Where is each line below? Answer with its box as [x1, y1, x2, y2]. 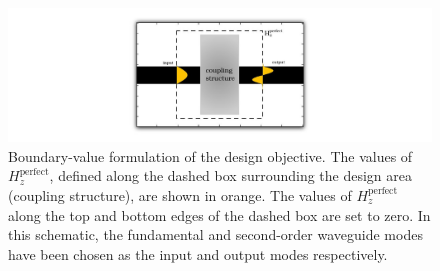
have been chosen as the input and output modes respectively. [8, 243, 388, 264]
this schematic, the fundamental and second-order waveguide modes [8, 224, 423, 245]
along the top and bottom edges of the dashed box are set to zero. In [8, 204, 431, 225]
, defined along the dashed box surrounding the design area [49, 165, 413, 186]
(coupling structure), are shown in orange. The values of [8, 184, 352, 205]
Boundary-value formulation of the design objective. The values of [8, 145, 413, 166]
